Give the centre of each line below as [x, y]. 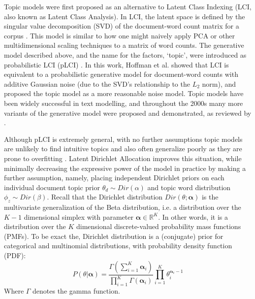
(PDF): [15, 255]
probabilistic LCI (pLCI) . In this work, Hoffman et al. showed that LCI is [116, 64]
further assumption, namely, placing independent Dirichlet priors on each [114, 178]
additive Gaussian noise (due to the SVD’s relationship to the [97, 83]
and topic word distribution [189, 187]
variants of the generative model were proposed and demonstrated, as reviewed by [128, 113]
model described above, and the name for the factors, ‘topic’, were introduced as [125, 54]
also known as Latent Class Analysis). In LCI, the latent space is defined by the [125, 16]
